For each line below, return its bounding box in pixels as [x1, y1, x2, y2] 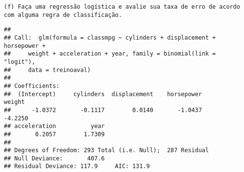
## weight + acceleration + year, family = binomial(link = [4, 50, 216, 57]
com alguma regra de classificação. [4, 11, 122, 18]
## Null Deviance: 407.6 [4, 155, 105, 162]
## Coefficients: [4, 82, 60, 89]
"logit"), [4, 58, 35, 65]
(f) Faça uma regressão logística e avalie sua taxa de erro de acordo [4, 3, 240, 10]
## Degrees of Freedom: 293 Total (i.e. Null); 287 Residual [4, 147, 209, 154]
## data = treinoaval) [4, 66, 91, 73]
